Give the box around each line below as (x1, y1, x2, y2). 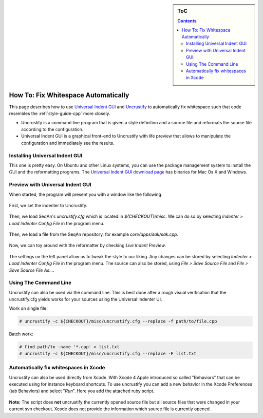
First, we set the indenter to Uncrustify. (9, 202, 88, 208)
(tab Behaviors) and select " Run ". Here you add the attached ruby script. (9, 388, 155, 394)
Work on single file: (9, 305, 48, 311)
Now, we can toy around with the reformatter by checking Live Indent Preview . (9, 243, 167, 248)
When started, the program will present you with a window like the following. (9, 191, 163, 197)
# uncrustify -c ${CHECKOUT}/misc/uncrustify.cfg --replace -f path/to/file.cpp (19, 318, 217, 324)
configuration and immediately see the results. (21, 140, 114, 146)
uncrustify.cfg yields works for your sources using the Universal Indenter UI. (9, 296, 163, 302)
